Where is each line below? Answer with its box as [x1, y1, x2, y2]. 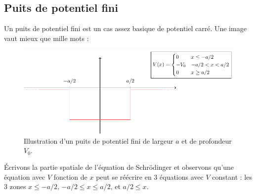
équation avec [4, 171, 45, 182]
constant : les [212, 171, 252, 182]
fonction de [53, 171, 87, 182]
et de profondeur [181, 135, 232, 146]
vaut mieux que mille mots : [4, 33, 89, 43]
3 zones [4, 181, 26, 192]
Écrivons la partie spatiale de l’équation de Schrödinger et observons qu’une [4, 161, 234, 172]
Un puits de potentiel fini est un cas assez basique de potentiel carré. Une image [4, 23, 247, 34]
